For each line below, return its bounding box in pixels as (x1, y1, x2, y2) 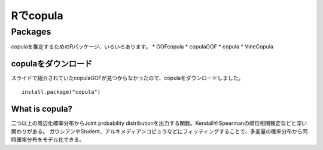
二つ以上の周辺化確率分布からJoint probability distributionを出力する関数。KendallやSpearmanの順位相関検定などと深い (11, 120, 307, 127)
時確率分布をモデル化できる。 (11, 136, 85, 143)
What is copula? (11, 103, 73, 114)
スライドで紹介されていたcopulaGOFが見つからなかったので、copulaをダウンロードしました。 (11, 75, 244, 82)
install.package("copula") (22, 88, 101, 95)
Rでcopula (11, 9, 63, 22)
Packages (11, 26, 51, 37)
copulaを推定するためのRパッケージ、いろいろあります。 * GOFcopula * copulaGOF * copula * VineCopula (11, 43, 273, 50)
